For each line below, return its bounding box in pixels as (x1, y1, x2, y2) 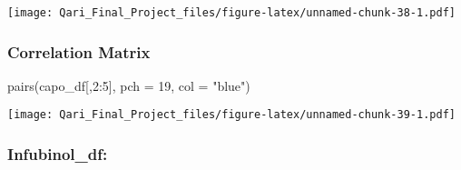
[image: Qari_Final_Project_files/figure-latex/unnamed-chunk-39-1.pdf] (7, 108, 456, 122)
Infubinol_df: (7, 143, 108, 165)
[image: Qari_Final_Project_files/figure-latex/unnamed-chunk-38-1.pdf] (7, 6, 456, 19)
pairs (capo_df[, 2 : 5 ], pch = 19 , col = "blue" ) (7, 75, 250, 95)
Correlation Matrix (7, 40, 151, 63)
